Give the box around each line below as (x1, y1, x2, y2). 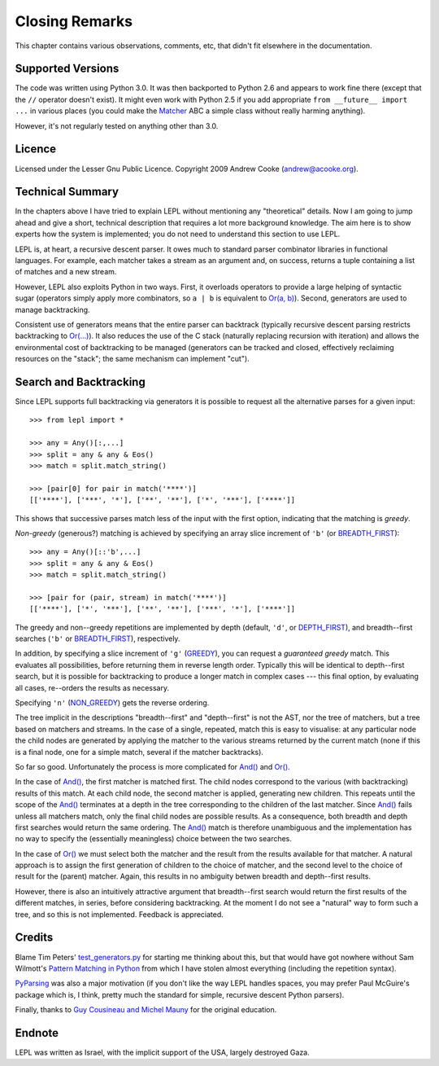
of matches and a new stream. (15, 267, 117, 277)
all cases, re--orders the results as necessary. (15, 682, 170, 692)
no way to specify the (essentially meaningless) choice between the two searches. (15, 834, 293, 844)
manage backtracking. (15, 305, 90, 314)
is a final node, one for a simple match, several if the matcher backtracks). (15, 747, 264, 757)
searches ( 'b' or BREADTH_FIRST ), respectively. (15, 634, 180, 643)
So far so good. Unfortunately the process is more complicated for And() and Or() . (15, 761, 290, 771)
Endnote (15, 1026, 59, 1040)
